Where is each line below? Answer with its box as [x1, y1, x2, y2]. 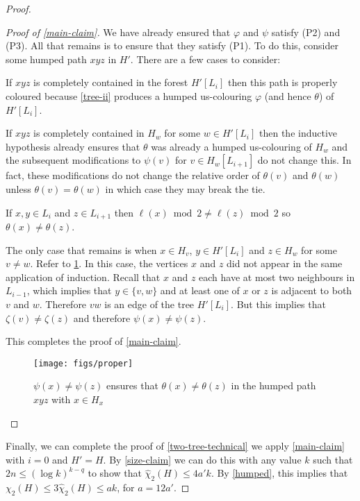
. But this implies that [231, 296, 326, 311]
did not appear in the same [227, 256, 343, 271]
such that [313, 452, 353, 466]
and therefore [73, 310, 131, 325]
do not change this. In [257, 153, 352, 167]
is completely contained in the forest [33, 75, 188, 90]
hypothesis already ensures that [6, 139, 140, 153]
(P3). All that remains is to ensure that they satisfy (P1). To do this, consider [6, 38, 338, 53]
